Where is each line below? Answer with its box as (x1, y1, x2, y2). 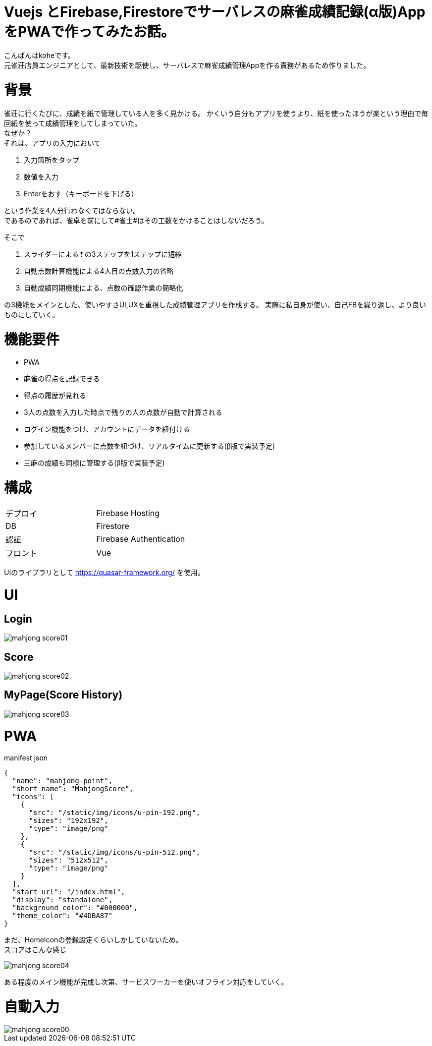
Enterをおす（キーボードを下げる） (24, 189, 138, 198)
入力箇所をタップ (24, 156, 79, 165)
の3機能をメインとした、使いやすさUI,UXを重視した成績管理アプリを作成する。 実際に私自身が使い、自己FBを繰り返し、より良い (4, 300, 426, 309)
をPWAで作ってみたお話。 (4, 23, 175, 40)
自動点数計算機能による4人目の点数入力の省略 (24, 267, 174, 276)
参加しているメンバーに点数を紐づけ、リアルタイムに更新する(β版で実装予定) (24, 441, 275, 450)
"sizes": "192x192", (29, 816, 108, 825)
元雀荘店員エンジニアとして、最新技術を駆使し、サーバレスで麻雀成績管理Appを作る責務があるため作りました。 (4, 60, 371, 69)
